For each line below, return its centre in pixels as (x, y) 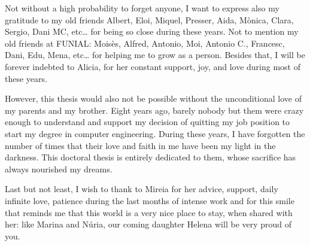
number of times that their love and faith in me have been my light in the (140, 145)
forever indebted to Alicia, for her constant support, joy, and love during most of (153, 66)
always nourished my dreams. (59, 168)
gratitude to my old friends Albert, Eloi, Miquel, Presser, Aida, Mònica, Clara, (149, 19)
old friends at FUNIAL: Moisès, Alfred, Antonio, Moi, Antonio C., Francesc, (145, 43)
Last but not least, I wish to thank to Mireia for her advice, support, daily (142, 189)
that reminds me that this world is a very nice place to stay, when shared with (149, 212)
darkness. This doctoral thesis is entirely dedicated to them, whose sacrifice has (151, 157)
